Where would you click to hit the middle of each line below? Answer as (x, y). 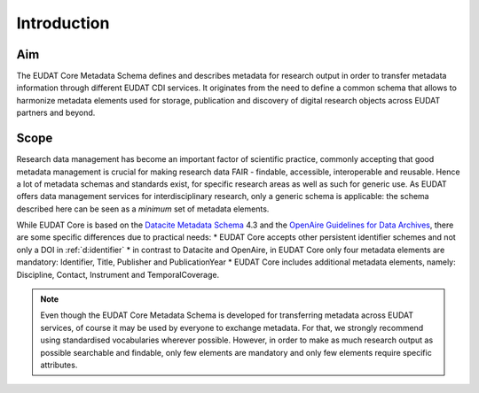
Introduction (63, 23)
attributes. (59, 365)
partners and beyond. (56, 113)
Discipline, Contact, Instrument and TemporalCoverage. (118, 274)
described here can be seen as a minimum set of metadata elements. (143, 209)
